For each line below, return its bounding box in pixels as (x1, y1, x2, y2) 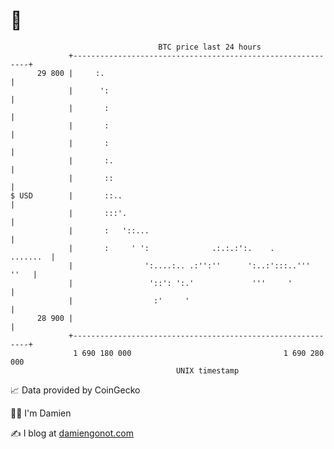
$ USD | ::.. (10, 190, 123, 201)
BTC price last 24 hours (158, 42, 262, 52)
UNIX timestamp (175, 365, 240, 376)
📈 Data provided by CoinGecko (10, 384, 141, 396)
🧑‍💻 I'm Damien (10, 407, 72, 419)
